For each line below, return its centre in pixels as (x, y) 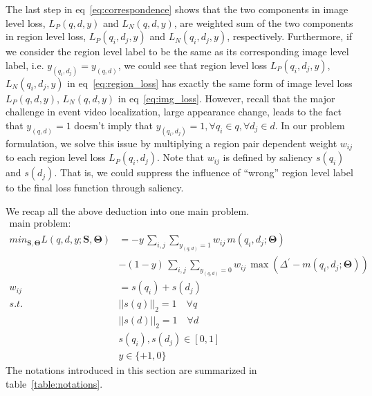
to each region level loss (56, 157)
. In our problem (310, 125)
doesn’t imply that (113, 125)
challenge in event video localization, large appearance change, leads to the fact (174, 112)
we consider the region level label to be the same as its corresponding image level (177, 51)
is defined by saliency (268, 157)
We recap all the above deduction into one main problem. (128, 210)
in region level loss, (46, 36)
